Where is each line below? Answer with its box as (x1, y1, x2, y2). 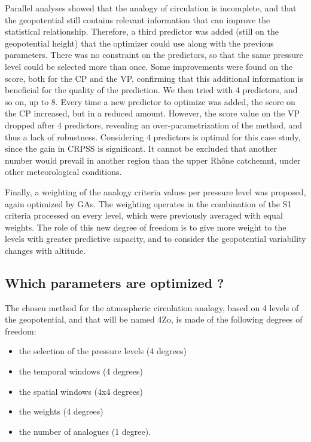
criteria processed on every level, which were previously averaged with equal (5, 209, 283, 222)
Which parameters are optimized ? (5, 273, 224, 291)
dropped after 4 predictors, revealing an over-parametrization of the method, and (5, 118, 303, 131)
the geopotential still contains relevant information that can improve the (5, 13, 270, 26)
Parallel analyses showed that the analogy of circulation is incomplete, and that (5, 2, 297, 14)
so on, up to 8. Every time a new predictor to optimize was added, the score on (5, 95, 295, 108)
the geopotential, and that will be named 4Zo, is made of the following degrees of (5, 313, 303, 326)
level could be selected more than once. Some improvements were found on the (5, 60, 293, 72)
